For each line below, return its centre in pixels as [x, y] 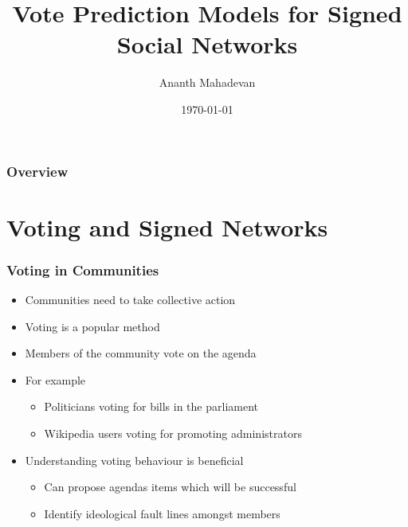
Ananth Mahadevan [207, 82]
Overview [37, 171]
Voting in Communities [83, 269]
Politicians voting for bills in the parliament [151, 406]
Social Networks [207, 44]
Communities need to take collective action [130, 300]
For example [55, 379]
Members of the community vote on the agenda [141, 353]
